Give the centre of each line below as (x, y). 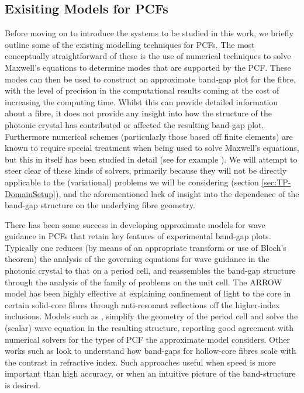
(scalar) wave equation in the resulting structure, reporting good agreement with (149, 328)
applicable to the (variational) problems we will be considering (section (132, 182)
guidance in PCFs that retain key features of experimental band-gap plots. (138, 236)
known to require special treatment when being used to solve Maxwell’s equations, (152, 148)
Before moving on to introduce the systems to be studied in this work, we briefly (149, 33)
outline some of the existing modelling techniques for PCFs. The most (130, 44)
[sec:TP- (276, 182)
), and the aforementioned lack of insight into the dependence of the (177, 193)
